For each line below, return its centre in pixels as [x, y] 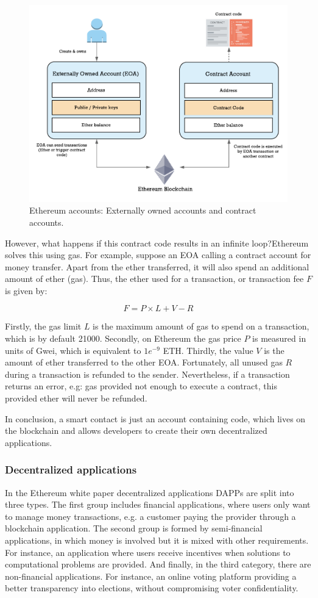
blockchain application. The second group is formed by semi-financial [134, 528]
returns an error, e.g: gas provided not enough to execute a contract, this [141, 386]
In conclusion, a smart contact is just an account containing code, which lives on [155, 418]
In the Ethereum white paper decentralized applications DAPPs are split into [150, 492]
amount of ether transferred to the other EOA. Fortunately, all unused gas [144, 362]
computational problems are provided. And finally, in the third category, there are [158, 564]
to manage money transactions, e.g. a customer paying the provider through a [150, 516]
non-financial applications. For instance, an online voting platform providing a [151, 576]
